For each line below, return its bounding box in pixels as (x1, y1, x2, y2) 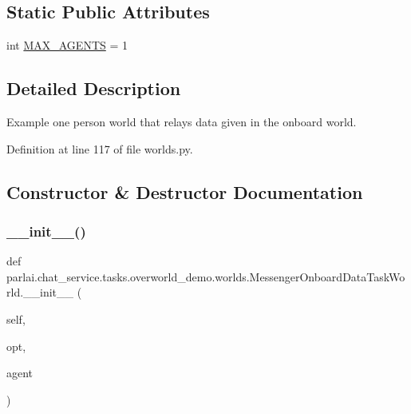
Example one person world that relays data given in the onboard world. (6, 113, 357, 129)
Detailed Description (6, 76, 181, 101)
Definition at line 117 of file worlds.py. (6, 140, 193, 157)
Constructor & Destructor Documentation (6, 179, 363, 204)
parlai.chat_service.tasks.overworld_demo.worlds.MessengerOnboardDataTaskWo (6, 268, 405, 285)
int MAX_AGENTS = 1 (6, 37, 128, 54)
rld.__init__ (6, 284, 74, 301)
